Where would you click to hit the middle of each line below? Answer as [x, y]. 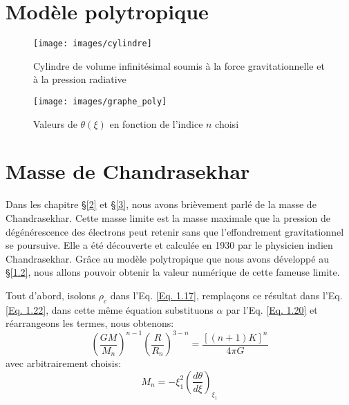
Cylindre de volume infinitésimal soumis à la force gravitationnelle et [179, 65]
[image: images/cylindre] [93, 44]
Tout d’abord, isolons [51, 295]
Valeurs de [55, 123]
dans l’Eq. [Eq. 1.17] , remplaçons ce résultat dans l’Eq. [226, 295]
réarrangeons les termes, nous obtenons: [90, 323]
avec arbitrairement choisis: [64, 363]
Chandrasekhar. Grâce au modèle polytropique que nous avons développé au [167, 258]
